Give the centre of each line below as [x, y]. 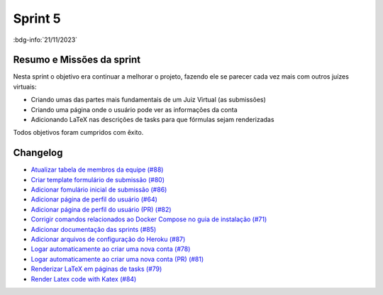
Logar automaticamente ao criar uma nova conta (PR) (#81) [117, 259]
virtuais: [25, 87]
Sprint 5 [37, 18]
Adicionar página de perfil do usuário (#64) [94, 199]
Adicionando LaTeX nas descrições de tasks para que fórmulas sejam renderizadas [152, 120]
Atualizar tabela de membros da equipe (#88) [97, 169]
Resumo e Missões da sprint [77, 60]
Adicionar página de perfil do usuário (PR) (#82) [101, 209]
